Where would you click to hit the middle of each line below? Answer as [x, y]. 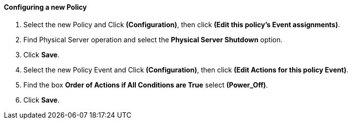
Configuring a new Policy [46, 7]
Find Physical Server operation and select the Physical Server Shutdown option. [153, 39]
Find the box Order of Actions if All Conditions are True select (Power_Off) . [146, 85]
